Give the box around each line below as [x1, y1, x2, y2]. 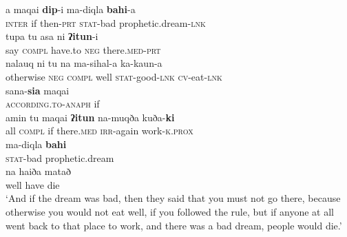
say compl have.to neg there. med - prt [6, 42, 161, 56]
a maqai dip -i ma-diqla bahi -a [6, 2, 136, 16]
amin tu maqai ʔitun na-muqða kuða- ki [6, 110, 175, 124]
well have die [6, 177, 60, 192]
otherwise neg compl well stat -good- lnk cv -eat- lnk [6, 69, 222, 83]
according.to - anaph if [6, 96, 100, 111]
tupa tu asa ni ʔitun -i [6, 29, 98, 43]
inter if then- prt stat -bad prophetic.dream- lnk [6, 15, 206, 30]
